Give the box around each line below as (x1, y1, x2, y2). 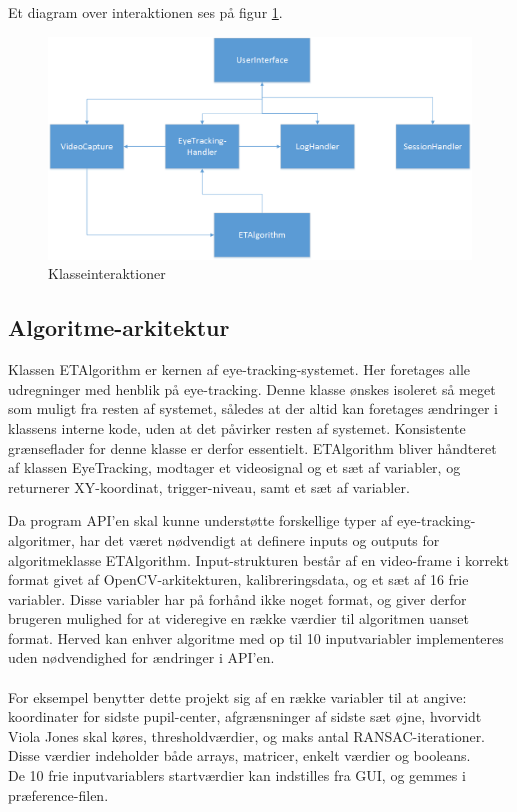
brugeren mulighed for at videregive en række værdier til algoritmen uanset (8, 608, 469, 629)
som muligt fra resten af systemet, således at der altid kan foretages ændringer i (8, 398, 498, 419)
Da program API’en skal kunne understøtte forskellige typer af (8, 510, 393, 531)
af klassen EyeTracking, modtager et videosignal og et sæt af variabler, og (8, 457, 461, 478)
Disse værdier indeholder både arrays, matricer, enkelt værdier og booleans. (8, 745, 471, 766)
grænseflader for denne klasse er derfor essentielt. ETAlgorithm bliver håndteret (8, 437, 497, 458)
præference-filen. (8, 784, 109, 805)
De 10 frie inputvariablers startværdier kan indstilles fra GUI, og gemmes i (8, 765, 466, 786)
